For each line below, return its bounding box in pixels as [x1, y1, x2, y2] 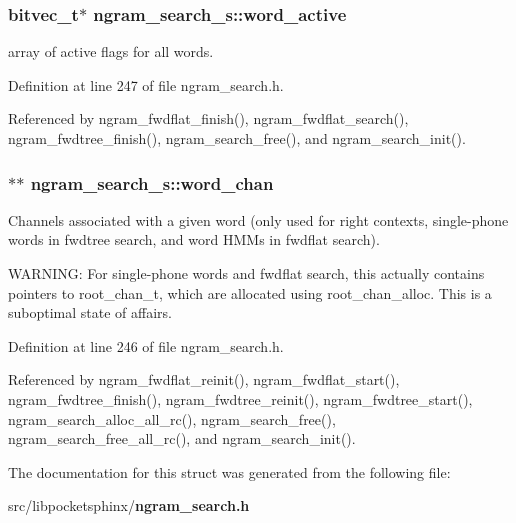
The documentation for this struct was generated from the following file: [8, 461, 451, 482]
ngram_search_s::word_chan [30, 170, 274, 195]
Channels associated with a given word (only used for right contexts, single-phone [8, 209, 509, 230]
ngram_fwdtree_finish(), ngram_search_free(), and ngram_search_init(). [8, 128, 466, 148]
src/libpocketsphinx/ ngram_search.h [8, 495, 250, 516]
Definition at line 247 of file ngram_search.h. [8, 74, 284, 95]
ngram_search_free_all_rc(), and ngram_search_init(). [8, 428, 356, 449]
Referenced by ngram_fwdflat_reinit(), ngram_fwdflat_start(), [8, 369, 400, 390]
